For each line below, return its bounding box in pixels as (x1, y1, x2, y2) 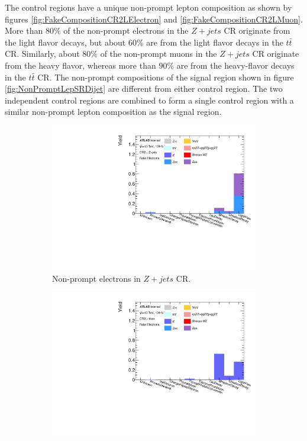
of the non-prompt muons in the (100, 47, 217, 60)
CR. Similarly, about (5, 47, 80, 60)
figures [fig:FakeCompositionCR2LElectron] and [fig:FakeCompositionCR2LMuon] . (5, 12, 303, 25)
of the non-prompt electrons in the (63, 24, 189, 37)
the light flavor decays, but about (5, 36, 126, 48)
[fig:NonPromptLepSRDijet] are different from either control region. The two (5, 82, 283, 95)
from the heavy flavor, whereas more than (5, 59, 156, 71)
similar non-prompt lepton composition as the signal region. (5, 105, 222, 118)
